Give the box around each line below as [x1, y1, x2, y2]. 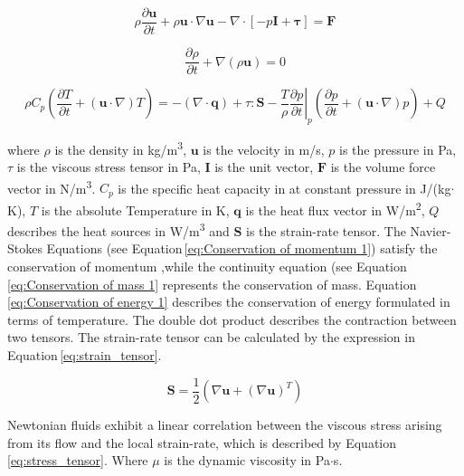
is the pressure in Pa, [338, 139, 457, 158]
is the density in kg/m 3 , [54, 137, 187, 158]
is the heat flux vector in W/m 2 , [245, 197, 425, 219]
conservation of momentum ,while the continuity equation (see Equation [7, 256, 407, 275]
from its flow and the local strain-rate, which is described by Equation [7, 433, 397, 452]
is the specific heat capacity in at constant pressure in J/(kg [118, 178, 451, 197]
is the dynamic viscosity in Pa [164, 451, 330, 470]
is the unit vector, [214, 157, 314, 176]
